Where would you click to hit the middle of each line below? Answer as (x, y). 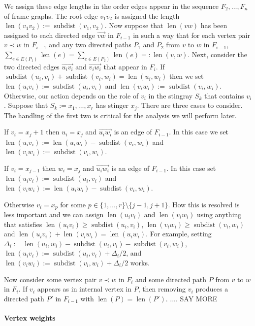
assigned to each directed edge (49, 35)
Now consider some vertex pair (50, 279)
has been (214, 25)
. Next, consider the (217, 54)
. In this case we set (199, 132)
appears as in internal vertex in (84, 289)
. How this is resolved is (204, 204)
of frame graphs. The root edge (51, 16)
